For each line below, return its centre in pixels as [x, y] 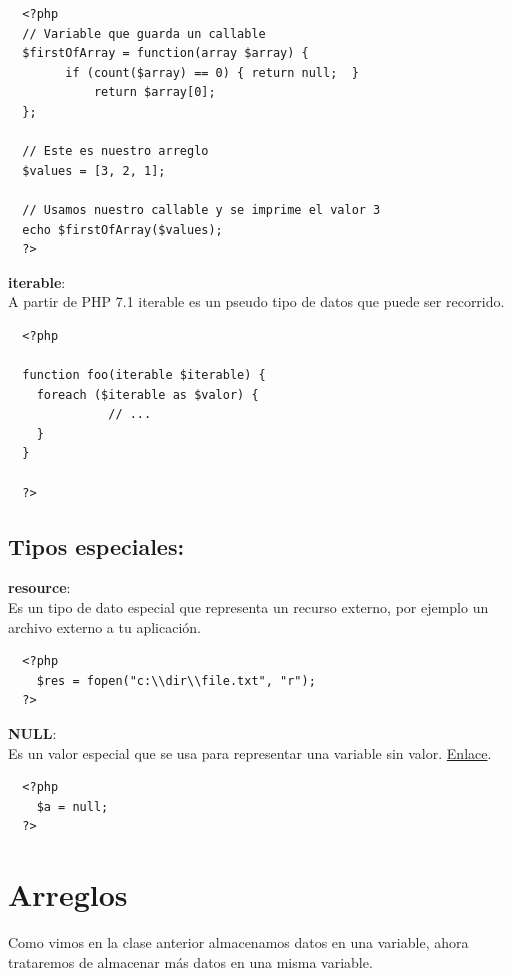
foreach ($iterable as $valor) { [147, 394]
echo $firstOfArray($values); [122, 229]
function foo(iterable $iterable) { [144, 375]
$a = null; [72, 806]
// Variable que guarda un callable [144, 33]
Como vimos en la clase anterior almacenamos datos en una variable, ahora [238, 942]
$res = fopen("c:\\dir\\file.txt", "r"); [176, 680]
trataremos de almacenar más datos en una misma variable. [190, 961]
